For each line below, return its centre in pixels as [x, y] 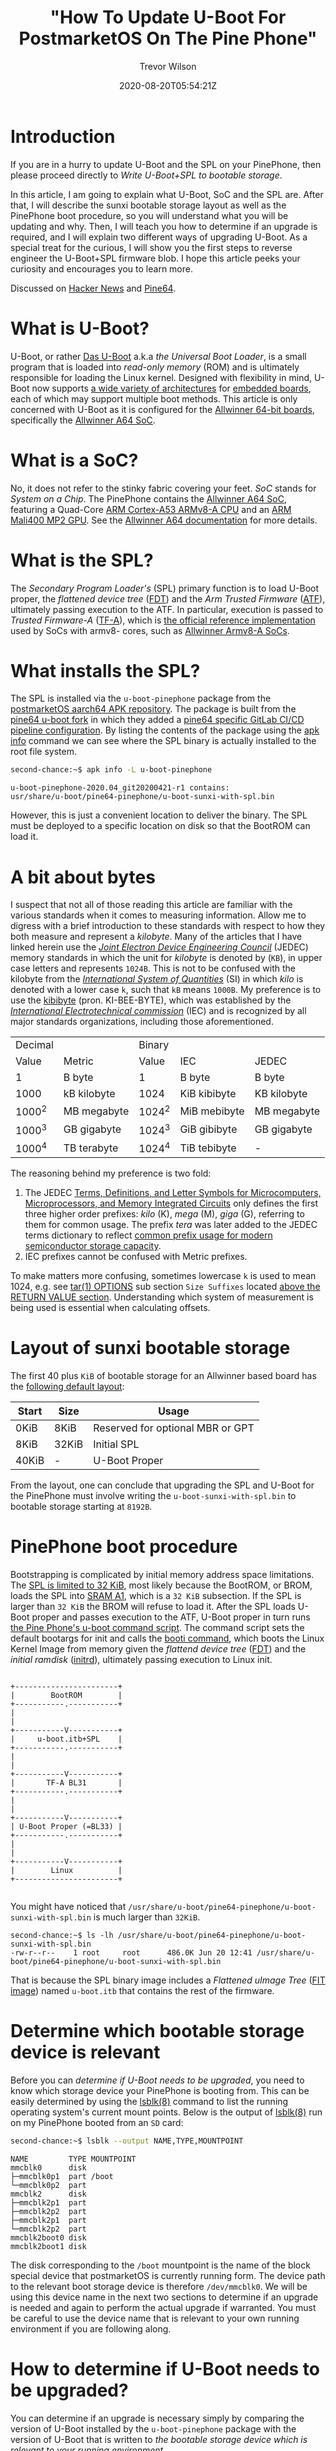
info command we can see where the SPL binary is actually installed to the [163, 741]
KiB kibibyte [208, 1094]
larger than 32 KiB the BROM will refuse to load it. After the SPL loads [153, 1607]
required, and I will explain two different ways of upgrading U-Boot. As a [159, 237]
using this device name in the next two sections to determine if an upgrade [164, 2297]
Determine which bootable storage [157, 2031]
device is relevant [85, 2052]
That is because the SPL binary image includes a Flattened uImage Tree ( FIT [168, 1980]
